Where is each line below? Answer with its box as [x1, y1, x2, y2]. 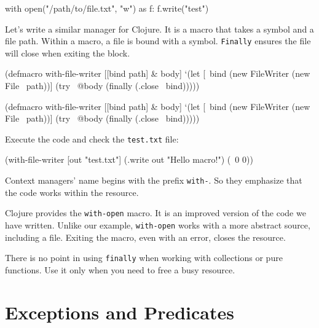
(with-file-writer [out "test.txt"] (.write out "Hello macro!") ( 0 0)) [5, 153, 253, 166]
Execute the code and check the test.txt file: [5, 132, 179, 145]
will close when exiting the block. [5, 46, 130, 59]
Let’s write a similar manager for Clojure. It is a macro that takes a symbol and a [5, 22, 314, 35]
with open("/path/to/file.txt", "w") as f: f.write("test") [5, 2, 209, 14]
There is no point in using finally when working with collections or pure [5, 251, 283, 264]
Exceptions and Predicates [5, 299, 234, 324]
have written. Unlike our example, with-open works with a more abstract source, [5, 218, 310, 231]
